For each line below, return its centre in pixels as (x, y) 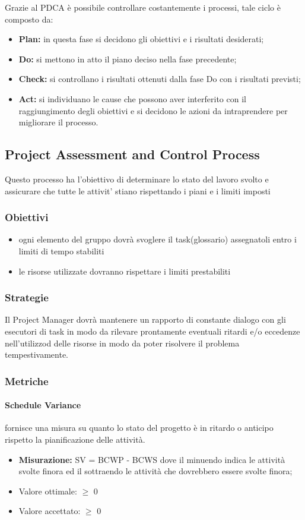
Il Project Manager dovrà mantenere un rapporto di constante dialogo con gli (145, 319)
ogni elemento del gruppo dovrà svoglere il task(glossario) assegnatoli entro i (158, 239)
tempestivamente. (37, 354)
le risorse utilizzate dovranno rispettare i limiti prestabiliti (125, 271)
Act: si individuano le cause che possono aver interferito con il (132, 98)
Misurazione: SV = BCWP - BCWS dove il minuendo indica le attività (152, 459)
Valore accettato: (50, 511)
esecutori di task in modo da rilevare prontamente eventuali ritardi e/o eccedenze (152, 331)
